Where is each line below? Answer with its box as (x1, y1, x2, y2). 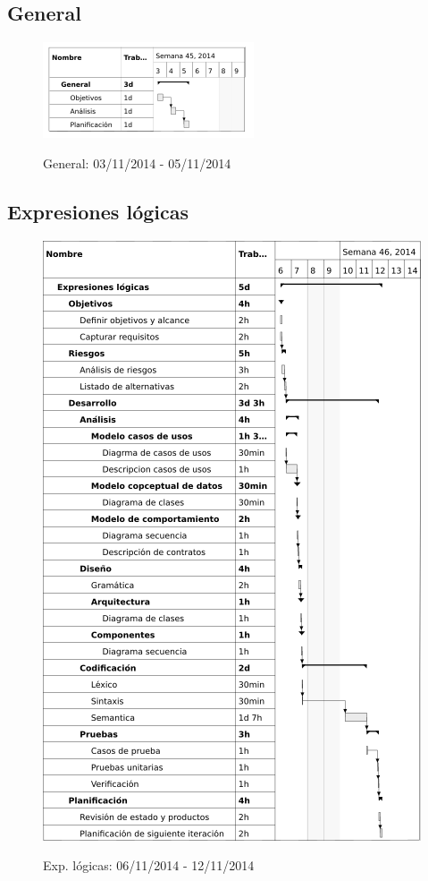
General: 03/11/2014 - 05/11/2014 (43, 153, 231, 172)
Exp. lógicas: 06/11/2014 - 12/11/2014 (43, 856, 255, 875)
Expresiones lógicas (7, 197, 189, 225)
